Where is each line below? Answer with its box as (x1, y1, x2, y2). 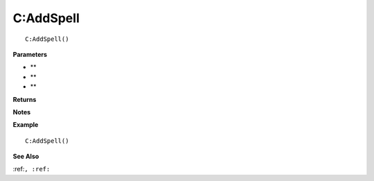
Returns (12, 95, 37, 103)
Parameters (12, 50, 48, 58)
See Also (12, 153, 39, 161)
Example (12, 121, 39, 129)
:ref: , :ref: (12, 165, 51, 173)
